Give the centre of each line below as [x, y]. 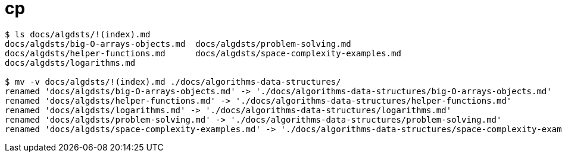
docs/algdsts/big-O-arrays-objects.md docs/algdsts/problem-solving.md [178, 44]
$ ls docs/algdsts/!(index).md [78, 34]
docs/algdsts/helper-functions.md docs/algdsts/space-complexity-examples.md [203, 53]
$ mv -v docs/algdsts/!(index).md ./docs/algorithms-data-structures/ [173, 81]
